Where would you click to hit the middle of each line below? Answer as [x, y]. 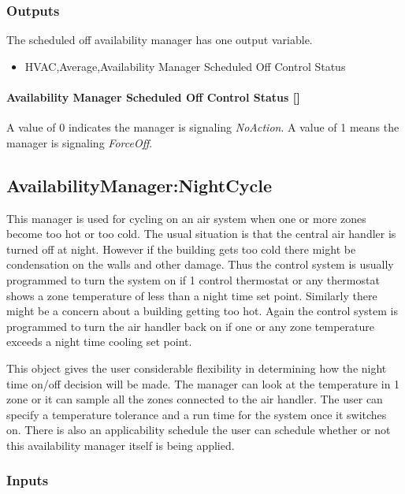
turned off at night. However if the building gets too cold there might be [181, 249]
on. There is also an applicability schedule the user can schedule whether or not [199, 430]
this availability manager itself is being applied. [121, 445]
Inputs [28, 480]
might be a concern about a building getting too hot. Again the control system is [202, 311]
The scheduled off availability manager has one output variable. [160, 40]
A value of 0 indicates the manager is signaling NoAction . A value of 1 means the [203, 127]
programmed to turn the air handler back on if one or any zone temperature [190, 326]
